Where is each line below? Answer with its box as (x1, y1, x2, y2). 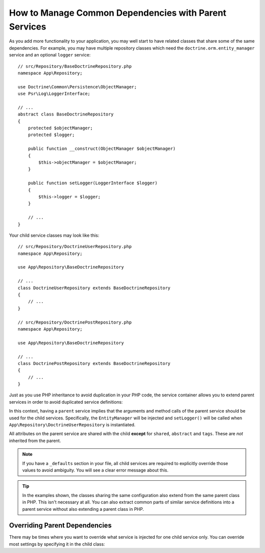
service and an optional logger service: (9, 52, 91, 58)
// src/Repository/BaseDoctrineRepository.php (18, 63, 132, 69)
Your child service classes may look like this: (9, 232, 100, 238)
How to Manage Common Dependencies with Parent (9, 7, 227, 18)
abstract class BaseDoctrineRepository (18, 111, 114, 117)
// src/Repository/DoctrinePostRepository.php (18, 319, 132, 325)
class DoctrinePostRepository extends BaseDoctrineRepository (18, 360, 171, 366)
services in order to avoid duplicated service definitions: (9, 399, 123, 405)
